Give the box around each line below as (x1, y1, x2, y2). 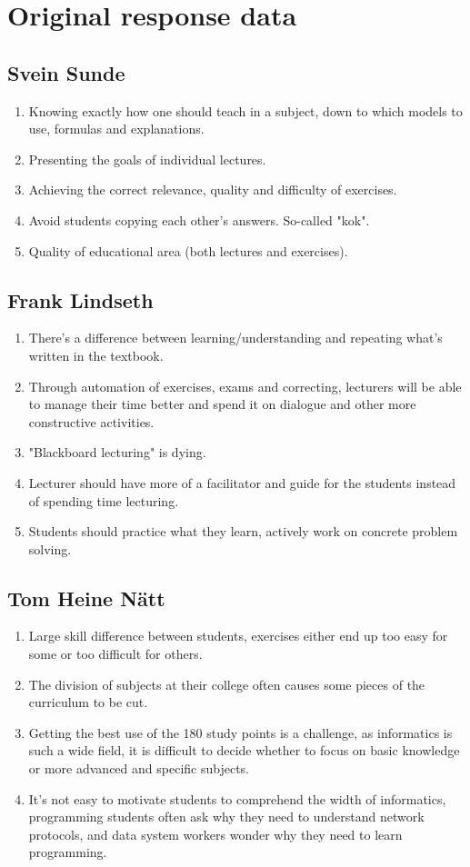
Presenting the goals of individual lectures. (28, 149, 266, 168)
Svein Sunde (7, 58, 125, 86)
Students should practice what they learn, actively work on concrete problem (28, 522, 458, 541)
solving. (28, 539, 72, 558)
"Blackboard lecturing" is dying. (28, 443, 206, 462)
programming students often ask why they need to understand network (28, 807, 425, 826)
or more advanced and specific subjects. (28, 759, 249, 778)
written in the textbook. (28, 345, 164, 364)
